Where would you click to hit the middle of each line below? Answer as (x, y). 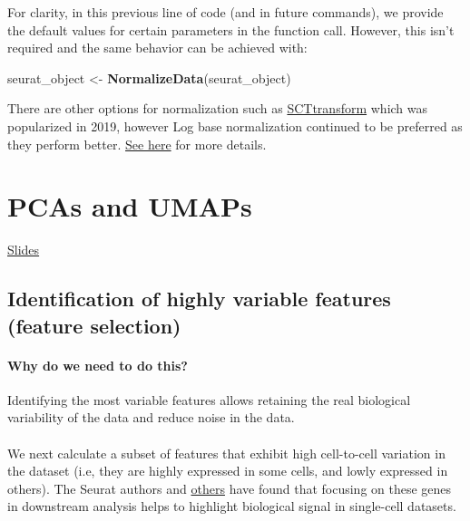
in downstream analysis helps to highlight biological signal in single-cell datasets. (232, 506)
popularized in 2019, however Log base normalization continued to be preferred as (235, 125)
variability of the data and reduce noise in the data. (151, 417)
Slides (24, 250)
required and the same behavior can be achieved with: (157, 48)
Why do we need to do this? (98, 365)
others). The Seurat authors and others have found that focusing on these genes (230, 488)
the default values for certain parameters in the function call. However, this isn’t (231, 29)
